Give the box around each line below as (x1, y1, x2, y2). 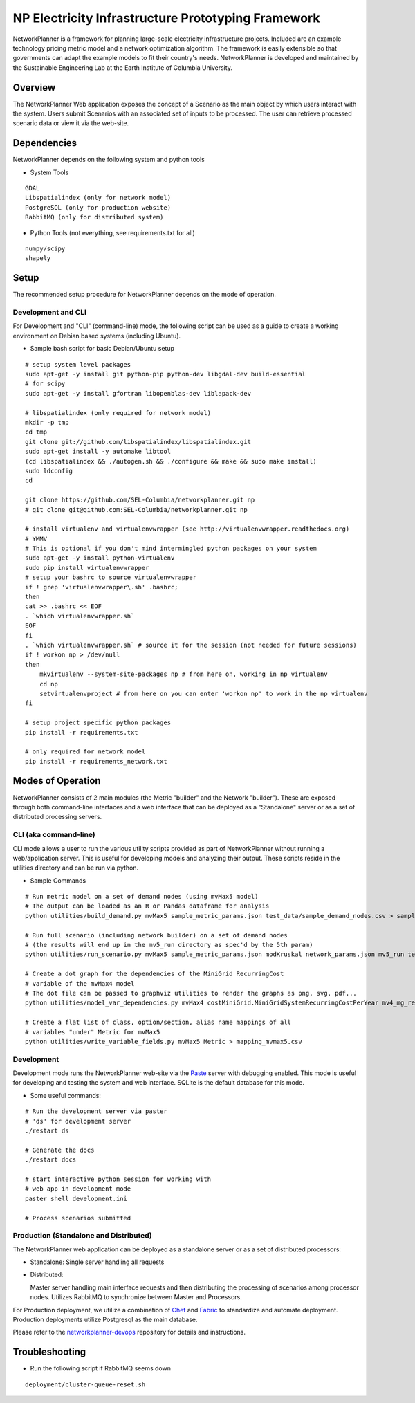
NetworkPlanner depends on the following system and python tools (12, 156, 205, 164)
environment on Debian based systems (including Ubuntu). (12, 331, 181, 340)
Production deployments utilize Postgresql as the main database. (12, 1315, 198, 1324)
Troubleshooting (12, 1346, 86, 1358)
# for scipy (25, 380, 66, 387)
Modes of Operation (12, 775, 101, 787)
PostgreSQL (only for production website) (25, 203, 172, 211)
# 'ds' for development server (25, 1117, 131, 1125)
